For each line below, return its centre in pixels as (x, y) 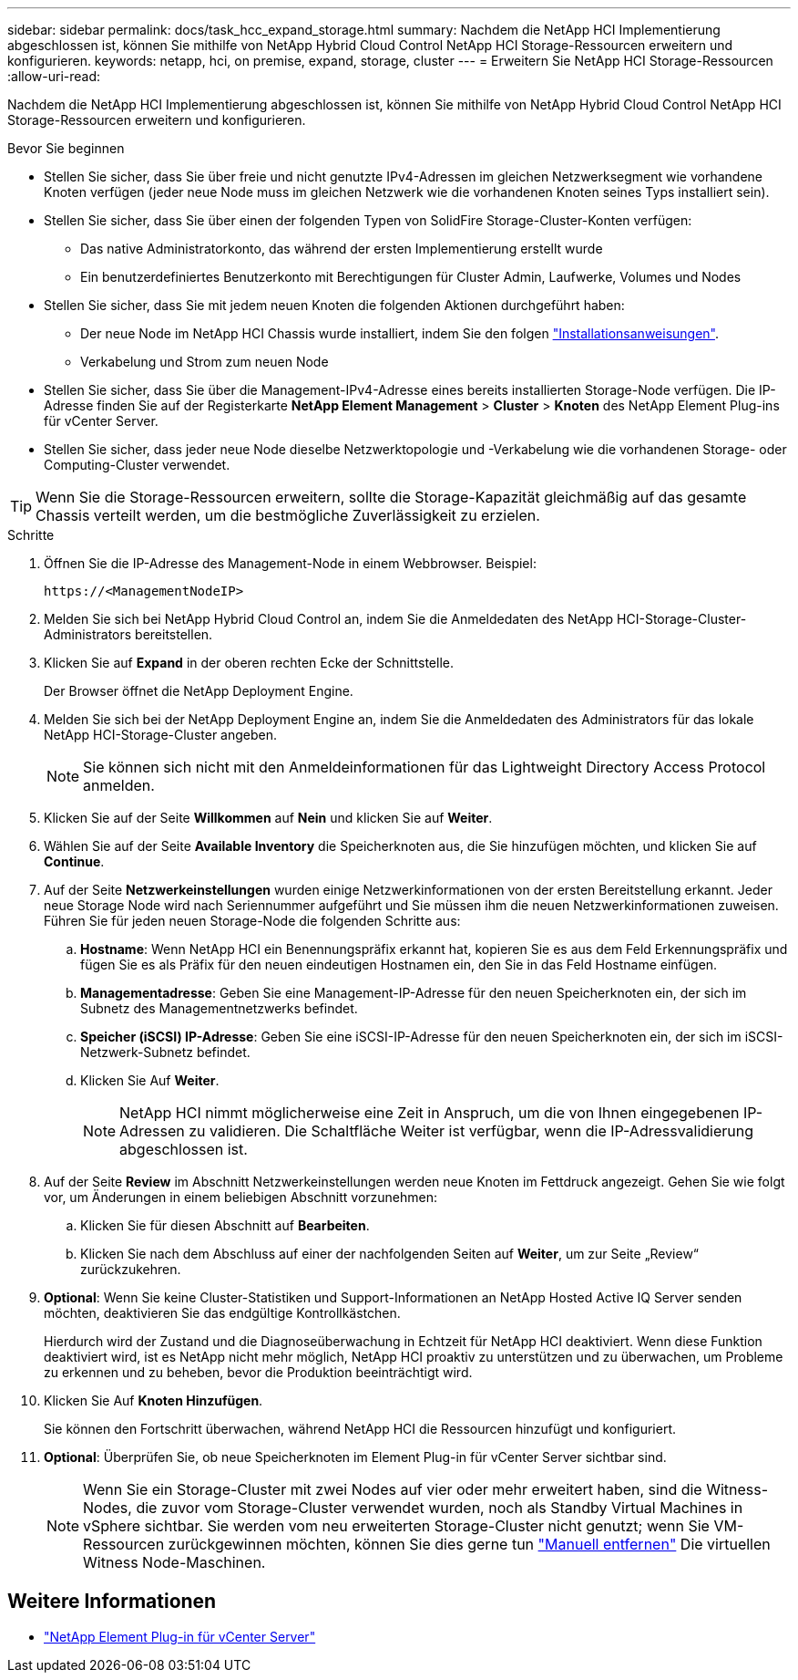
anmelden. (119, 785)
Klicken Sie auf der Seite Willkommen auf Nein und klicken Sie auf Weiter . (268, 818)
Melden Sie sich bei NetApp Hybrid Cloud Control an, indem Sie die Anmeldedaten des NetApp (329, 619)
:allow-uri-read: (54, 76)
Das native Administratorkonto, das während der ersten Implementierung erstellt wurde (342, 249)
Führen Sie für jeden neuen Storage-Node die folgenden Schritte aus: (252, 921)
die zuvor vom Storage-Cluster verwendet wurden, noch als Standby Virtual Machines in (440, 1508)
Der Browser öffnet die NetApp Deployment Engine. (199, 691)
